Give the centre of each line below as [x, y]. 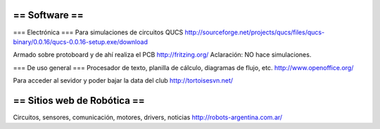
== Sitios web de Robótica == [79, 101]
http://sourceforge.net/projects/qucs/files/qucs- [255, 32]
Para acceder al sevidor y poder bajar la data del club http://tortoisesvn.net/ [123, 81]
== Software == [48, 15]
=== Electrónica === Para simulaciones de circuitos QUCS [98, 32]
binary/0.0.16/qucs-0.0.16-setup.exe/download [80, 41]
